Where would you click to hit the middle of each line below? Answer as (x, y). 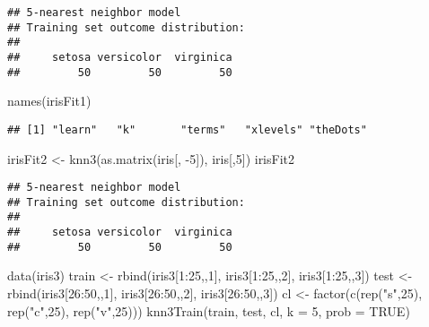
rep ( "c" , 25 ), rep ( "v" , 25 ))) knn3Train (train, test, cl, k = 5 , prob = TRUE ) (209, 310)
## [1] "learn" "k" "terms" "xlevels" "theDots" (187, 129)
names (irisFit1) (49, 101)
